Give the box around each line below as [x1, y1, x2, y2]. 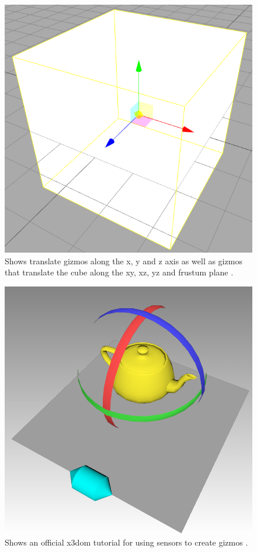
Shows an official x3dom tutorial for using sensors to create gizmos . [5, 536, 248, 548]
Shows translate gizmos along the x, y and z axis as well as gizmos [5, 254, 242, 267]
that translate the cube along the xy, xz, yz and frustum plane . [5, 266, 234, 278]
